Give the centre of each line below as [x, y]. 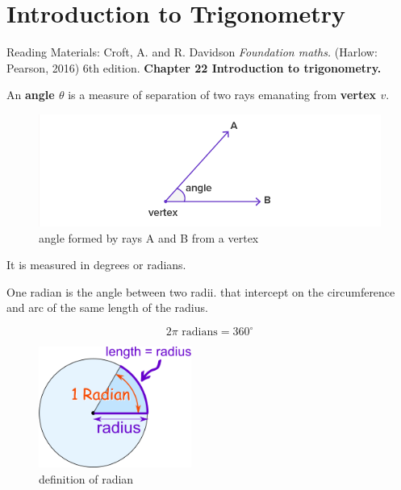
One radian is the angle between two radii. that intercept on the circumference [201, 291]
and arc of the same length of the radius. [107, 307]
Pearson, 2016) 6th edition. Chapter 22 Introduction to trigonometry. [194, 67]
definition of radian [86, 478]
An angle [31, 95]
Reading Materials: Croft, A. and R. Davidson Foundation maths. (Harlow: [192, 52]
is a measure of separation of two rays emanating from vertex [222, 95]
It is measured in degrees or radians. [96, 265]
